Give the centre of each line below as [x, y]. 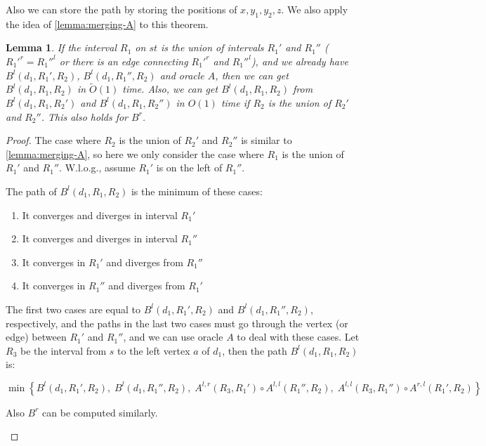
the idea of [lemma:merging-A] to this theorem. [107, 24]
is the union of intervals [212, 47]
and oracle [182, 75]
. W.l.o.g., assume [97, 168]
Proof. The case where [53, 140]
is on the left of [189, 168]
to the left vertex [154, 350]
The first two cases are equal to [73, 309]
